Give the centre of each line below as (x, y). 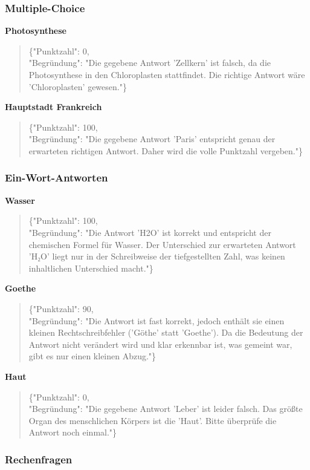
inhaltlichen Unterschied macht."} (91, 268)
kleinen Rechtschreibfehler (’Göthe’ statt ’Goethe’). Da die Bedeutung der (166, 332)
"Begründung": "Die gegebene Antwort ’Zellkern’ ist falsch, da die (150, 63)
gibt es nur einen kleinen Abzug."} (92, 356)
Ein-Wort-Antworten (57, 178)
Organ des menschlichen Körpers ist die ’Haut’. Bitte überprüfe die (153, 420)
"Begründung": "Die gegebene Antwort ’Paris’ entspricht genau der (152, 139)
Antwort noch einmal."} (73, 432)
